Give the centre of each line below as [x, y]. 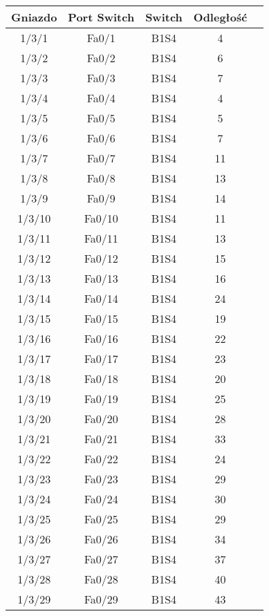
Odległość [220, 17]
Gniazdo [34, 17]
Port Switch [101, 17]
